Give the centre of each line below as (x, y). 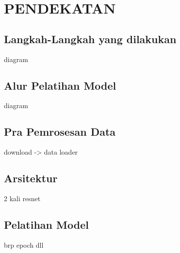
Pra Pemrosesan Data (60, 132)
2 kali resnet (22, 198)
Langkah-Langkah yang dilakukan (90, 39)
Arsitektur (31, 178)
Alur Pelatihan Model (60, 85)
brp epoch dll (24, 245)
